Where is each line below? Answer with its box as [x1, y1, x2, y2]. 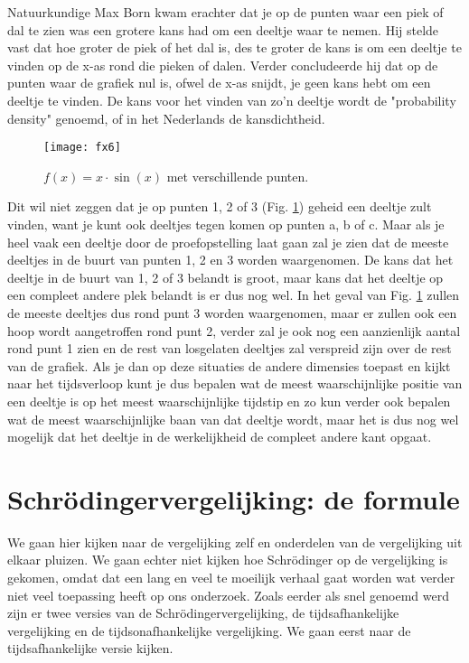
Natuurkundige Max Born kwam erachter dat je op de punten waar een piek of [7, 3, 444, 21]
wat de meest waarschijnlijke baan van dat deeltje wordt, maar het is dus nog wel [7, 409, 459, 428]
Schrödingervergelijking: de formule [7, 480, 460, 517]
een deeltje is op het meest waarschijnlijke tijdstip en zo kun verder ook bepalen [7, 391, 451, 410]
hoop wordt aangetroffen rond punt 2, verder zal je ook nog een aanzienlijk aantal [7, 321, 461, 340]
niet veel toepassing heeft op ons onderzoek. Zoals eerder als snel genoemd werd [7, 585, 450, 604]
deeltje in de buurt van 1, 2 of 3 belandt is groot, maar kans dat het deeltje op [7, 267, 444, 286]
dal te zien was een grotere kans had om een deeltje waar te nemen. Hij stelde [7, 20, 439, 39]
